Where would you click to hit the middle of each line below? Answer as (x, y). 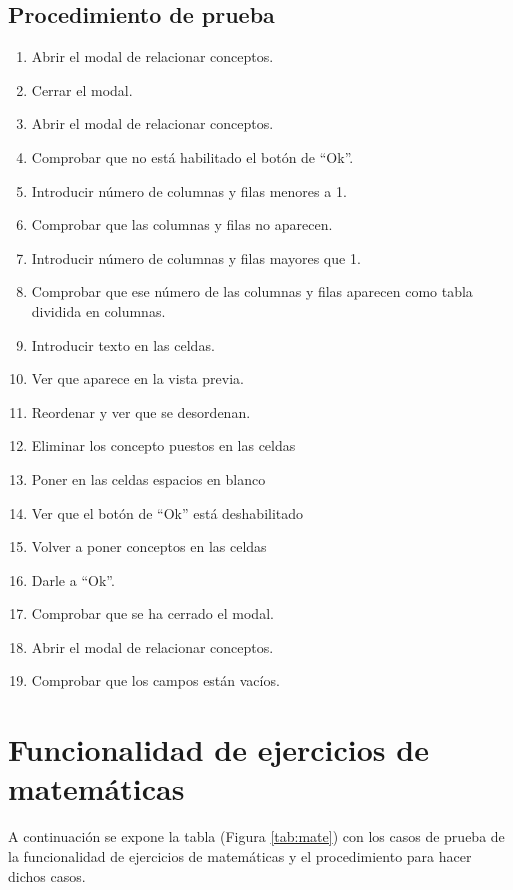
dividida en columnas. (98, 310)
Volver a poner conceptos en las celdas (149, 546)
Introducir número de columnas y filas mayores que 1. (196, 257)
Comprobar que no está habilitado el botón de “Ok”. (192, 156)
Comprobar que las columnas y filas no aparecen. (182, 224)
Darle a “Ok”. (73, 579)
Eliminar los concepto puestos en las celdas (163, 445)
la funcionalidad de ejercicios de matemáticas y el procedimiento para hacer (240, 855)
